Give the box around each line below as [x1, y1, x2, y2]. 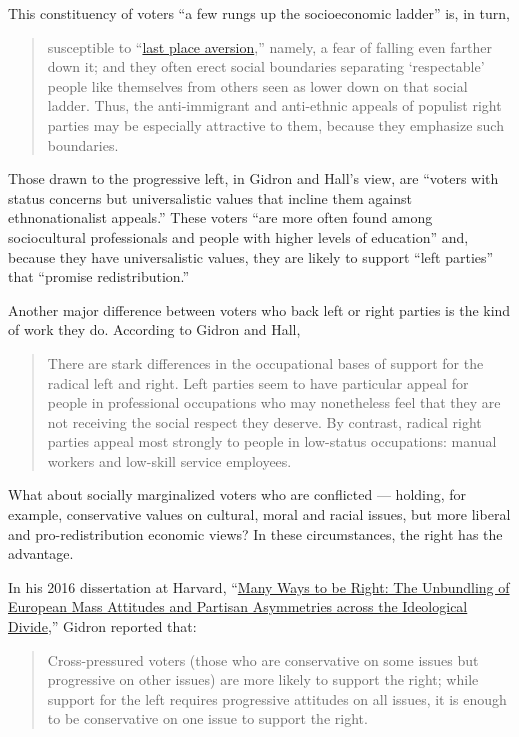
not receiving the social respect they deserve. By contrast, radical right [47, 411, 482, 432]
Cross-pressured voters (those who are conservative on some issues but [47, 649, 479, 670]
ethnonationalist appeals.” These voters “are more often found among [8, 207, 433, 228]
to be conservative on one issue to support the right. [47, 708, 368, 729]
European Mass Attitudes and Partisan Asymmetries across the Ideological [8, 596, 468, 617]
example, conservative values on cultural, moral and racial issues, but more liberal [8, 504, 511, 525]
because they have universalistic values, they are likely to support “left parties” [8, 246, 494, 267]
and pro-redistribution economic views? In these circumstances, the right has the [8, 523, 503, 544]
